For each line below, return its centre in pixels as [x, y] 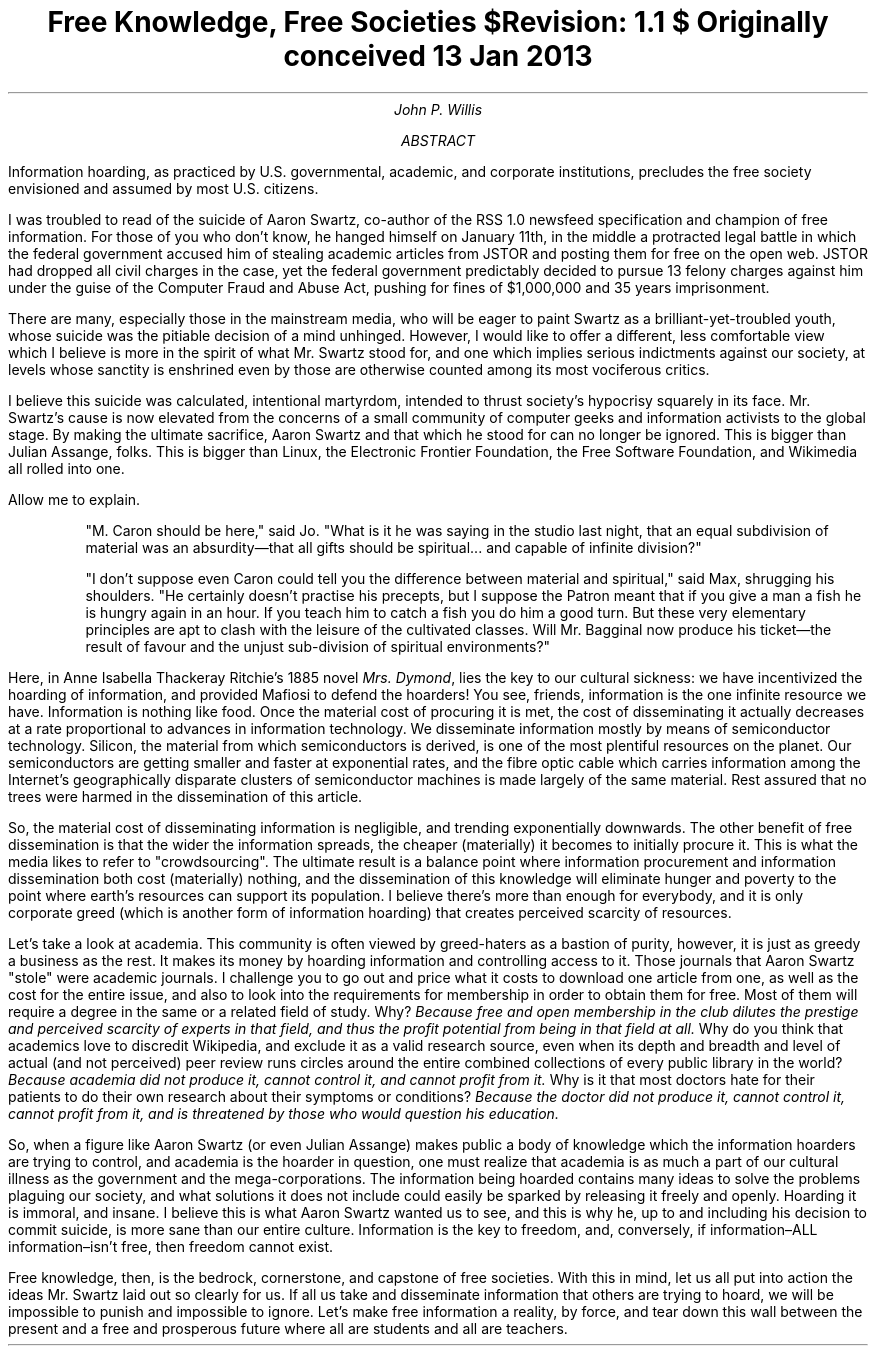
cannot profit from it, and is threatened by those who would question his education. [283, 1113]
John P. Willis [438, 109]
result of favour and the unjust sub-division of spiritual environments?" [318, 646]
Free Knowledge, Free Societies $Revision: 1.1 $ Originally [438, 22]
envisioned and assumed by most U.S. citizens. [163, 188]
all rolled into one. [66, 468]
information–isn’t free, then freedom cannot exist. [171, 1246]
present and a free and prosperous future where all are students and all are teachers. [288, 1328]
